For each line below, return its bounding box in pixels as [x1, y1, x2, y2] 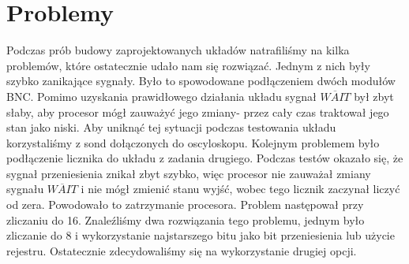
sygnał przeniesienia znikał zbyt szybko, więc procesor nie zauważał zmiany [6, 165, 371, 181]
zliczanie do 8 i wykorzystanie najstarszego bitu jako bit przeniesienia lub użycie [6, 227, 395, 244]
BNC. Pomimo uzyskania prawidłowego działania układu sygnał [6, 87, 317, 104]
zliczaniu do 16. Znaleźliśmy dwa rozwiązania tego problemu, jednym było [6, 211, 365, 228]
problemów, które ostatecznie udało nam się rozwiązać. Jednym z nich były [6, 57, 370, 73]
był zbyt [354, 87, 394, 104]
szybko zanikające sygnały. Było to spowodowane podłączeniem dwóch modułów [6, 73, 396, 89]
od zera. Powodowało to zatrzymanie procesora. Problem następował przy [6, 196, 364, 213]
